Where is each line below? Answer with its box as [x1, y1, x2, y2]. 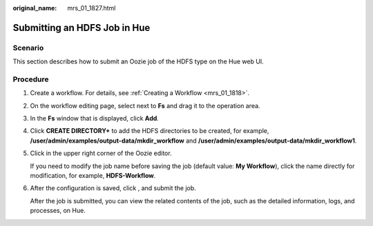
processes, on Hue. [30, 207, 86, 215]
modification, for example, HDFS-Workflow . [30, 172, 156, 180]
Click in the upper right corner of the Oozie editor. [30, 149, 172, 158]
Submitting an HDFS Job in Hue [12, 21, 151, 34]
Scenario [12, 43, 44, 52]
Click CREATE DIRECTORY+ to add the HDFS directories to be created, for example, [30, 127, 269, 135]
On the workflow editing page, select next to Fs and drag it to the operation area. [30, 101, 260, 110]
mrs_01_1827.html [67, 4, 116, 12]
